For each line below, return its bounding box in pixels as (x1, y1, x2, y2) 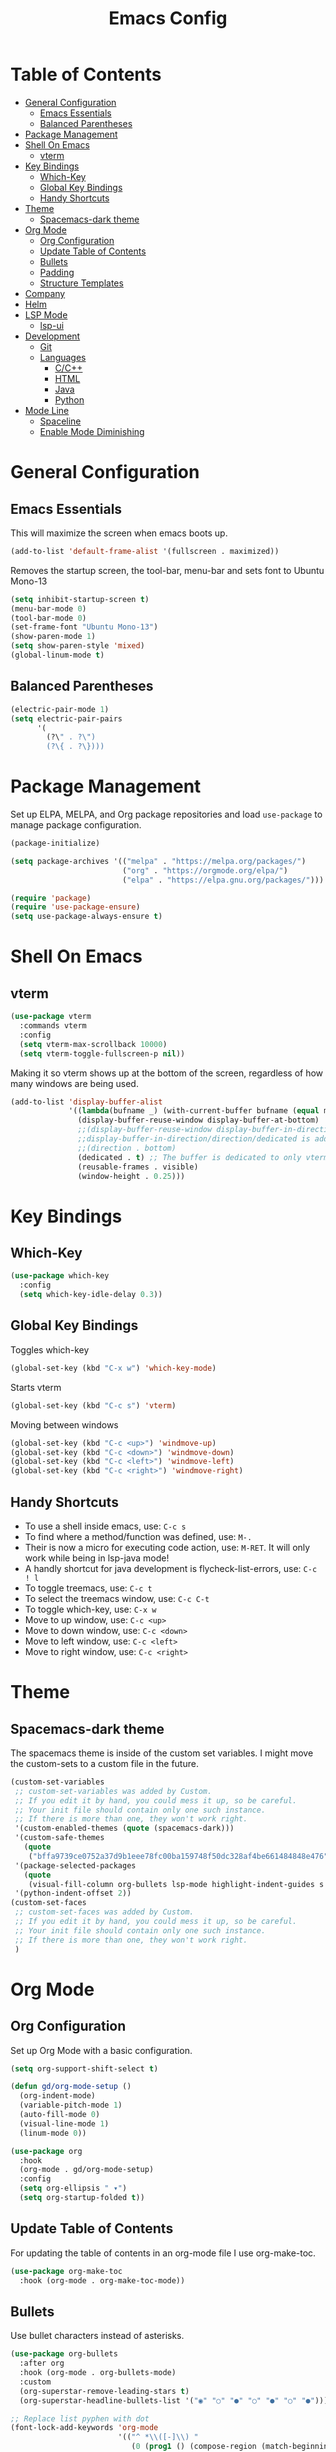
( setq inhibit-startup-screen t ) (10, 594, 150, 604)
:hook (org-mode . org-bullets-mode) (19, 2368, 177, 2378)
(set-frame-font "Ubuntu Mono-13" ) (10, 622, 159, 632)
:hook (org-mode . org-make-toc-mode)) (19, 2275, 186, 2286)
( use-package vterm (10, 1012, 92, 1022)
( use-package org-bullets (10, 2349, 118, 2359)
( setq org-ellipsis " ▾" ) (19, 2183, 128, 2194)
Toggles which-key (10, 1343, 90, 1356)
